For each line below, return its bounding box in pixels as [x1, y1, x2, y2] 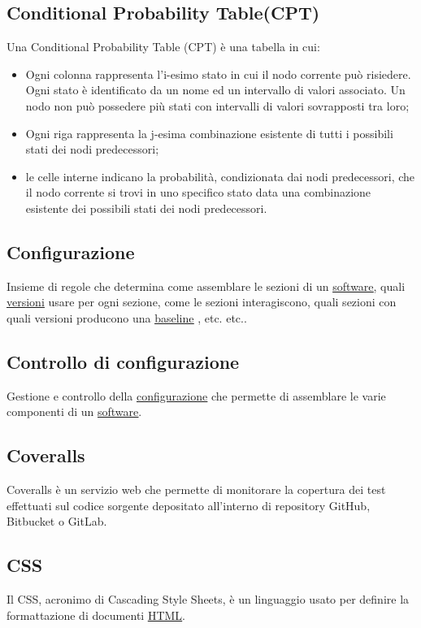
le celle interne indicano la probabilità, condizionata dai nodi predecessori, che [25, 167, 415, 184]
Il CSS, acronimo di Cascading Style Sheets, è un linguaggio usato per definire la [7, 591, 410, 608]
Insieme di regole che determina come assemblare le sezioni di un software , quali [7, 277, 406, 294]
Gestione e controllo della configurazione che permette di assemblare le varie [7, 387, 386, 404]
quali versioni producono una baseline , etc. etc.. [7, 309, 247, 326]
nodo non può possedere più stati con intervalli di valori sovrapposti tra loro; [25, 97, 410, 114]
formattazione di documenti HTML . [7, 606, 185, 623]
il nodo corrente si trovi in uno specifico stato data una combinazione [25, 184, 371, 201]
